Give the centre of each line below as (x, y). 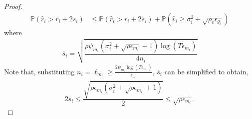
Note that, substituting (39, 71)
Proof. (13, 6)
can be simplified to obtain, (206, 71)
